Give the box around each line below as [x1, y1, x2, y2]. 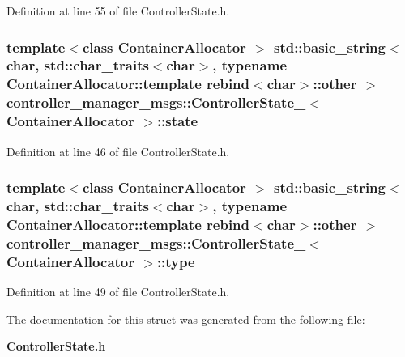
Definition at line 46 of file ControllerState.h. [6, 142, 230, 159]
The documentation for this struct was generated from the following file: [6, 310, 365, 327]
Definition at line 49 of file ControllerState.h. [6, 283, 230, 300]
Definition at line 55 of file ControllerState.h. [6, 2, 230, 19]
